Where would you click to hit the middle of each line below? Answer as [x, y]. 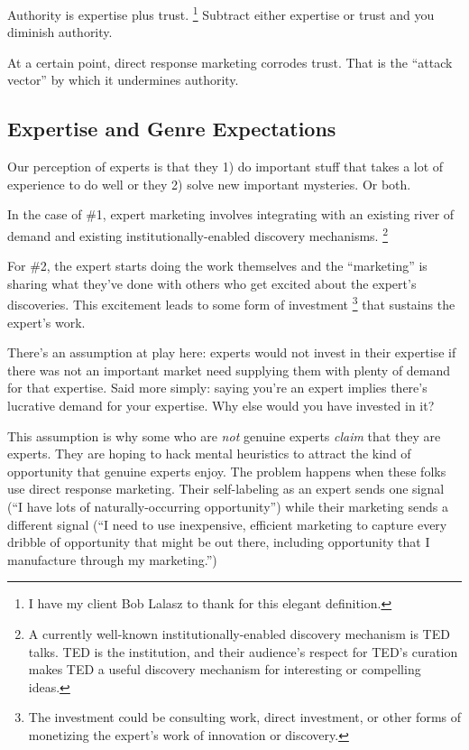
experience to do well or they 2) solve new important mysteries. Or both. [209, 184]
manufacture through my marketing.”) [112, 559]
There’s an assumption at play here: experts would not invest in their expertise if [232, 352]
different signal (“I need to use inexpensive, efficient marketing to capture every [227, 524]
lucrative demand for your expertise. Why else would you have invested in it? [221, 406]
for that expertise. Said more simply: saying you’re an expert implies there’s [217, 388]
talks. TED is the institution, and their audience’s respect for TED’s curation [243, 651]
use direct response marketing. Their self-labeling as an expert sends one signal [226, 489]
